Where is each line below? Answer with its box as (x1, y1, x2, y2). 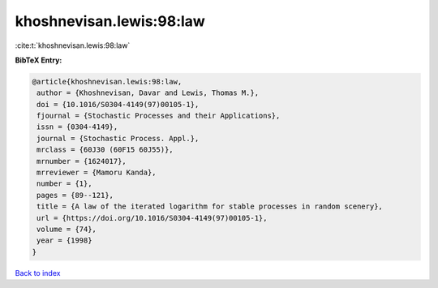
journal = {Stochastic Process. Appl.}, (36, 134, 200, 143)
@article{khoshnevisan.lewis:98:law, (32, 77, 182, 86)
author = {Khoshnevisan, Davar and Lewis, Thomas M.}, (36, 88, 260, 97)
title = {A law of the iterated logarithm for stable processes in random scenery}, (36, 202, 383, 211)
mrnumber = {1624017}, (36, 157, 127, 165)
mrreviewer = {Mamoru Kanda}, (36, 168, 157, 178)
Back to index (15, 268, 61, 277)
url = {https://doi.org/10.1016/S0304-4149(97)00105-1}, (36, 213, 268, 222)
